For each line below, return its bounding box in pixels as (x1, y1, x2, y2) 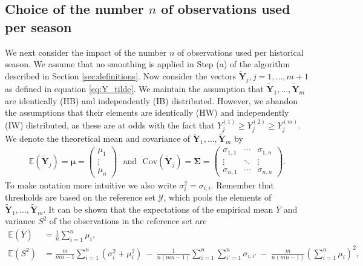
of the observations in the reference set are (49, 214, 207, 227)
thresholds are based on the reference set (5, 191, 155, 204)
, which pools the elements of (163, 191, 272, 204)
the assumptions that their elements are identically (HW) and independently (5, 106, 289, 119)
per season (5, 17, 72, 36)
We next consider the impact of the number (5, 45, 167, 58)
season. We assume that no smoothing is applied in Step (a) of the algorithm (5, 58, 290, 70)
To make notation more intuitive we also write (5, 178, 177, 191)
